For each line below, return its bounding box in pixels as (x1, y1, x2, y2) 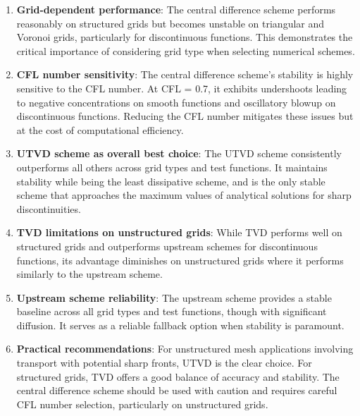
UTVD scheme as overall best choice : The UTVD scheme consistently (16, 146, 342, 161)
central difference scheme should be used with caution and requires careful (16, 383, 337, 398)
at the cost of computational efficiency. (16, 122, 184, 137)
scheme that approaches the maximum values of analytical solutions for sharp (16, 188, 352, 202)
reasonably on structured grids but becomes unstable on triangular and (16, 16, 325, 30)
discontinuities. (16, 201, 81, 216)
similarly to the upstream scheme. (16, 267, 163, 281)
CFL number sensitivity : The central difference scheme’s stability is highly (16, 67, 354, 82)
